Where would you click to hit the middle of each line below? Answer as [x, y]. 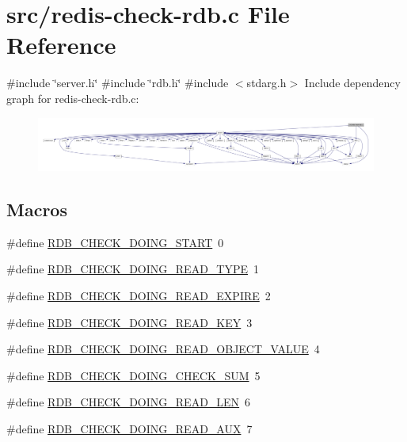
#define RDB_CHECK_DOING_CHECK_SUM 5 [133, 375]
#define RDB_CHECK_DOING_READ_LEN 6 [129, 402]
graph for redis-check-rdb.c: [73, 98]
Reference [61, 45]
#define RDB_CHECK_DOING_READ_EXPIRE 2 [139, 295]
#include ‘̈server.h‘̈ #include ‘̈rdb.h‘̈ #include [118, 83]
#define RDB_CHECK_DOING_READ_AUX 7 [129, 428]
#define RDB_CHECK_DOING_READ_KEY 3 [129, 322]
